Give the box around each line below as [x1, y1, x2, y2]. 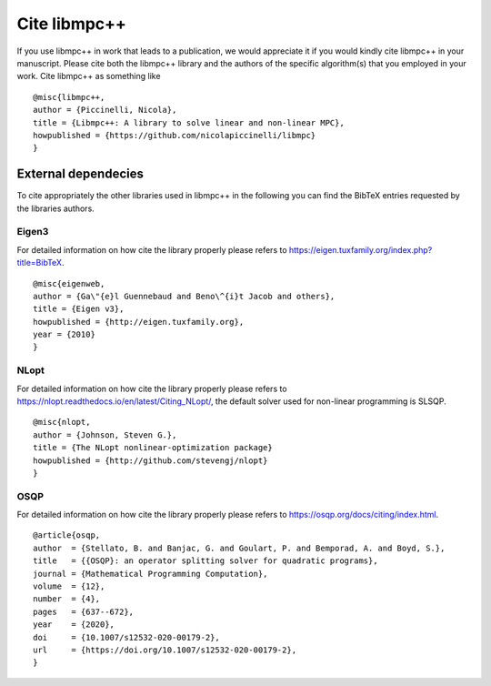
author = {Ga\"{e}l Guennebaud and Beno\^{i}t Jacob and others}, [33, 291, 336, 301]
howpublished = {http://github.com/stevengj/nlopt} [33, 455, 268, 466]
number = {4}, [33, 594, 101, 604]
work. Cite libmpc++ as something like [16, 71, 161, 82]
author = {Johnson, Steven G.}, [33, 429, 177, 440]
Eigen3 [16, 226, 49, 238]
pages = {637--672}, [33, 606, 135, 617]
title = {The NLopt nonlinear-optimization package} [33, 442, 273, 453]
